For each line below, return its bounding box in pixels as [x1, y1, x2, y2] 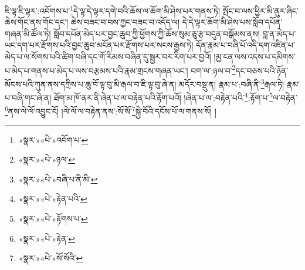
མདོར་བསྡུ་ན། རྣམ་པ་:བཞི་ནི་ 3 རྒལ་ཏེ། [179, 76, 284, 90]
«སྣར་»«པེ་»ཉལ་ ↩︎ [18, 153, 76, 166]
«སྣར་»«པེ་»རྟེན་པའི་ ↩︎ [18, 193, 87, 205]
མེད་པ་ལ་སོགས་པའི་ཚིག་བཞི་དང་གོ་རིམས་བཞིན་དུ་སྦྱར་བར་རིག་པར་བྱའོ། [5, 50, 211, 63]
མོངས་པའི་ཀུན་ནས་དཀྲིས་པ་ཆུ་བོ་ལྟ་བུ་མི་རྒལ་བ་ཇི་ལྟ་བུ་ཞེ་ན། [5, 77, 177, 90]
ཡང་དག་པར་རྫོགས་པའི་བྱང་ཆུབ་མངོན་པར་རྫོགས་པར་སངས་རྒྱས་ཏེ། [5, 39, 194, 51]
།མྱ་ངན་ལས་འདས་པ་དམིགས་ [213, 50, 296, 63]
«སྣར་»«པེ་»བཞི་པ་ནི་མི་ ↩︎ [18, 173, 98, 185]
